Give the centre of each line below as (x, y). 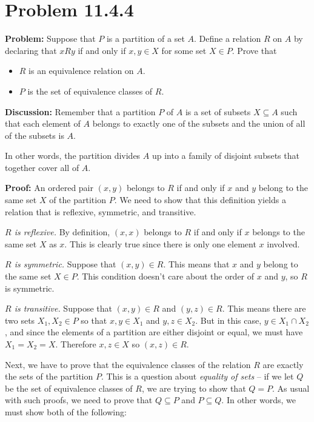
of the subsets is (35, 135)
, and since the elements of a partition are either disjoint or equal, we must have (154, 332)
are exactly (283, 364)
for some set (184, 50)
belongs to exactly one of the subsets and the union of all (199, 123)
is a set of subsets (218, 111)
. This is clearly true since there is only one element (160, 243)
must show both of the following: (66, 411)
